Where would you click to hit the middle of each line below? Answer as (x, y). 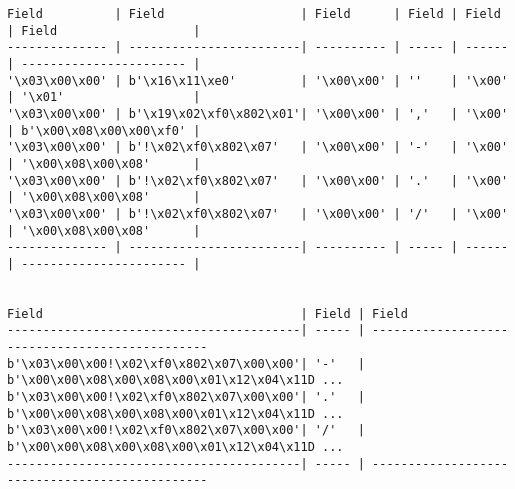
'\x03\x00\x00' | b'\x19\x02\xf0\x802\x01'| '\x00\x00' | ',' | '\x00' (258, 113)
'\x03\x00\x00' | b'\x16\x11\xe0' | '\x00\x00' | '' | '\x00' (258, 80)
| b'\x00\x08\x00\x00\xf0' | (104, 130)
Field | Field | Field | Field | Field (254, 14)
